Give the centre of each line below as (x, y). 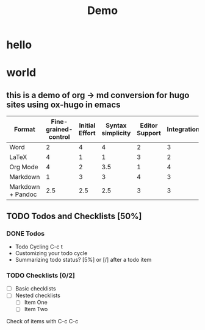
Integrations (185, 130)
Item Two (36, 309)
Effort (87, 133)
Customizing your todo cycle (51, 253)
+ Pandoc (23, 194)
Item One (36, 303)
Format (25, 130)
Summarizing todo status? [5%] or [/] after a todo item (83, 259)
